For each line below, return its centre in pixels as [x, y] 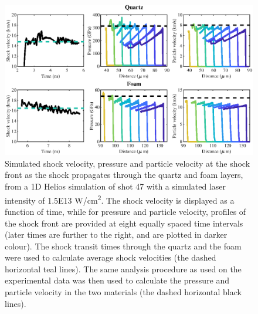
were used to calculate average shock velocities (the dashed [111, 257]
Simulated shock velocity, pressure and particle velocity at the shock [128, 163]
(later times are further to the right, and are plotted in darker [116, 234]
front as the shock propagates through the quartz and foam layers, [124, 175]
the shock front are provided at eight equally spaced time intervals [124, 223]
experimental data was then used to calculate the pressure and [117, 280]
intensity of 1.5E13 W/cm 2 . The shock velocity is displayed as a [120, 199]
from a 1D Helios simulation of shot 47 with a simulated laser [116, 186]
